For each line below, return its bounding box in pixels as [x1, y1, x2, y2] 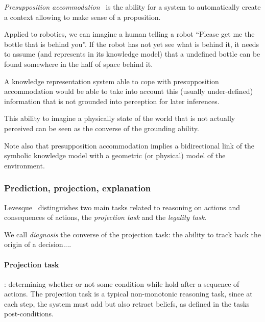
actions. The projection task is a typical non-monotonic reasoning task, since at [4, 288, 253, 299]
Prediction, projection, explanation [4, 182, 151, 194]
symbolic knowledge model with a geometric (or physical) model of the [4, 150, 226, 161]
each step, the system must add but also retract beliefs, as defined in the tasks [4, 298, 250, 309]
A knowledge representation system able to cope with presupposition [4, 76, 219, 86]
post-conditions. [4, 308, 54, 319]
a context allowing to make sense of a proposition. [4, 11, 161, 22]
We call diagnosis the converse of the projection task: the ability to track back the [4, 229, 261, 239]
